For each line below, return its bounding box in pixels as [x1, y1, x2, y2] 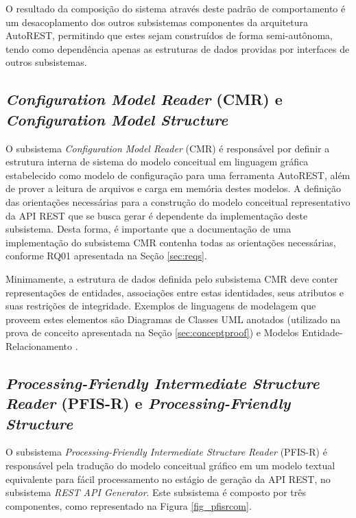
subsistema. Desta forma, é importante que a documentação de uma [5, 222, 292, 236]
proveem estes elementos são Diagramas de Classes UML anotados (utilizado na [5, 311, 341, 326]
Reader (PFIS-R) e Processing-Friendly [5, 392, 291, 414]
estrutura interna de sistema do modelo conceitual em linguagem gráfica [5, 154, 309, 169]
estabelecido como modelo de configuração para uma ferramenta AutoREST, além [5, 167, 351, 182]
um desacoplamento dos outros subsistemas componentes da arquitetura [5, 14, 308, 29]
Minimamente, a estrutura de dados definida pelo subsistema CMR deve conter [5, 271, 338, 285]
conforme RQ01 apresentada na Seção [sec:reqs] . [5, 248, 207, 263]
